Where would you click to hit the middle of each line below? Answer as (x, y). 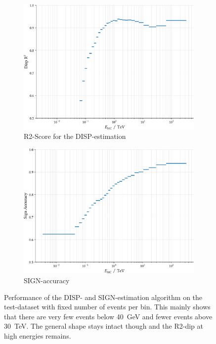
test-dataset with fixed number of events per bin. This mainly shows (107, 307)
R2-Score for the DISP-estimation (75, 136)
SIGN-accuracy (47, 280)
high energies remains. (38, 336)
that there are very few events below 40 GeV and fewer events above (108, 316)
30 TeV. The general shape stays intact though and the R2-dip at (104, 326)
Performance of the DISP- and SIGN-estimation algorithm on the (103, 297)
